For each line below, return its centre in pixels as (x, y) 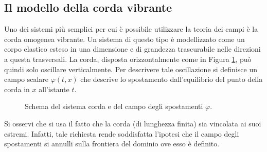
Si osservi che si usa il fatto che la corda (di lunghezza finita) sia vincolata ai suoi (133, 123)
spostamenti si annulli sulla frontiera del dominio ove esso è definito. (112, 144)
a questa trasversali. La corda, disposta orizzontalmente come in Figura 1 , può (128, 59)
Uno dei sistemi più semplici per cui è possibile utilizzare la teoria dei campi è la (131, 29)
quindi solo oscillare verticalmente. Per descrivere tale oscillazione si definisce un (131, 69)
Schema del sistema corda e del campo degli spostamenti (114, 106)
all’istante (54, 89)
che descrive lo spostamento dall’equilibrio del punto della (172, 79)
